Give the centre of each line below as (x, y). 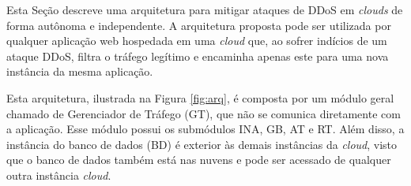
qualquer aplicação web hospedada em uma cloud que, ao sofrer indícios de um (197, 41)
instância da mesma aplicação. (80, 71)
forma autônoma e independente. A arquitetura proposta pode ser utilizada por (199, 25)
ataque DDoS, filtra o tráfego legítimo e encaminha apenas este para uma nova (198, 56)
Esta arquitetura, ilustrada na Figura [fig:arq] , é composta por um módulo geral (200, 97)
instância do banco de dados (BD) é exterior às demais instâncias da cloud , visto (202, 144)
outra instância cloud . (59, 175)
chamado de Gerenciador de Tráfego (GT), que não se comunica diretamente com (204, 113)
